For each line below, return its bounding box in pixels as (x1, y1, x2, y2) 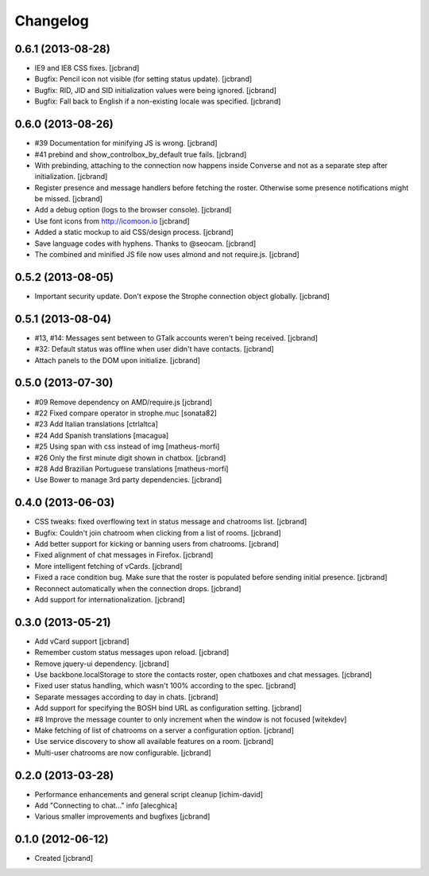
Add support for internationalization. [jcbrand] (34, 594, 186, 604)
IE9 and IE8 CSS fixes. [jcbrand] (34, 64, 140, 73)
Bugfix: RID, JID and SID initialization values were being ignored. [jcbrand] (34, 85, 277, 95)
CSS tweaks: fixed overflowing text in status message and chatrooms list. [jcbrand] (34, 517, 307, 527)
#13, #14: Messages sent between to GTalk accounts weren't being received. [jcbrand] (34, 333, 318, 342)
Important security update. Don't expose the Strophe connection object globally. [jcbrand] (34, 291, 330, 301)
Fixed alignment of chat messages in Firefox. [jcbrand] (34, 550, 214, 560)
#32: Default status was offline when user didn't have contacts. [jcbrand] (34, 345, 274, 354)
